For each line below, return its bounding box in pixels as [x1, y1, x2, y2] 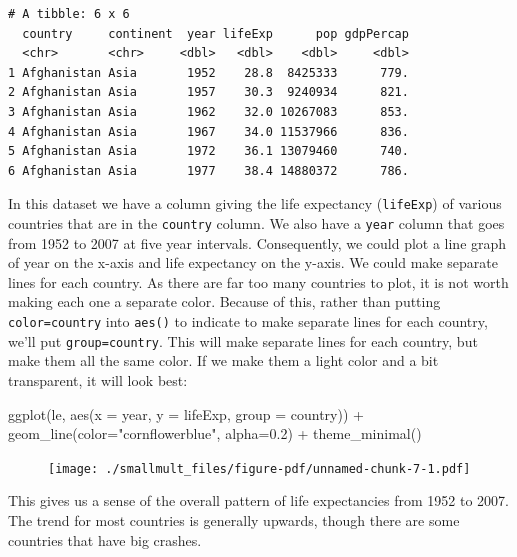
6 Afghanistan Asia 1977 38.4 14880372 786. [8, 163, 409, 178]
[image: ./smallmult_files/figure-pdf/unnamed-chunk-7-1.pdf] [48, 461, 471, 476]
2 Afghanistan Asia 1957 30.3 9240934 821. [8, 85, 409, 100]
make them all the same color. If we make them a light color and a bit [8, 350, 439, 371]
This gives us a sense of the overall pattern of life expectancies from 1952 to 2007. [8, 490, 510, 511]
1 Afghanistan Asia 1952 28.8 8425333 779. [8, 65, 409, 80]
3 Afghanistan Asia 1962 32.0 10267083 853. [8, 104, 409, 119]
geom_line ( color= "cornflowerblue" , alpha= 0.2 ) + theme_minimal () [8, 423, 422, 444]
